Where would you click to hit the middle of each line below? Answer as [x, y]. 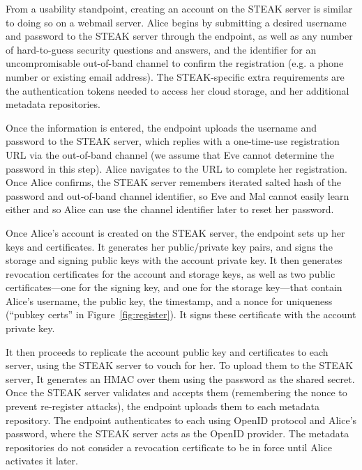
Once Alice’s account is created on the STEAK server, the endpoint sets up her [175, 232]
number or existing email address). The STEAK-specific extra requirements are [175, 76]
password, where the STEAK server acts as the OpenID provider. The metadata [178, 433]
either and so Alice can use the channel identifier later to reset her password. [170, 209]
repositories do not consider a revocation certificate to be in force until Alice [169, 447]
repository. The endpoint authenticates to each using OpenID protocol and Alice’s [181, 420]
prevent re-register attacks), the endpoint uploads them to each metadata [163, 406]
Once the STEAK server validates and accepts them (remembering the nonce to [176, 392]
